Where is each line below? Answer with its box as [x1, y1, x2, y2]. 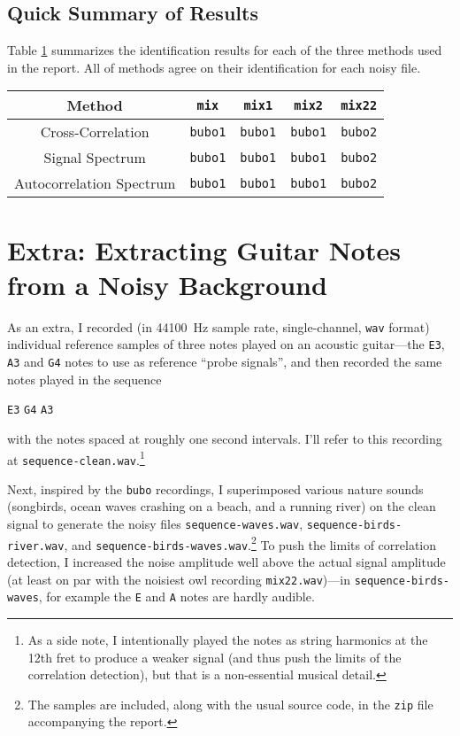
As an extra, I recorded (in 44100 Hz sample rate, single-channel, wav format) [7, 317, 430, 336]
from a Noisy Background [7, 266, 327, 302]
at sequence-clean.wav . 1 [7, 447, 145, 469]
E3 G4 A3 [7, 404, 54, 417]
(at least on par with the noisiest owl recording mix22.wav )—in [7, 569, 350, 588]
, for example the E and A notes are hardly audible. [38, 587, 315, 606]
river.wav [7, 539, 65, 553]
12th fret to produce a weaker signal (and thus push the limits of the [27, 647, 402, 666]
